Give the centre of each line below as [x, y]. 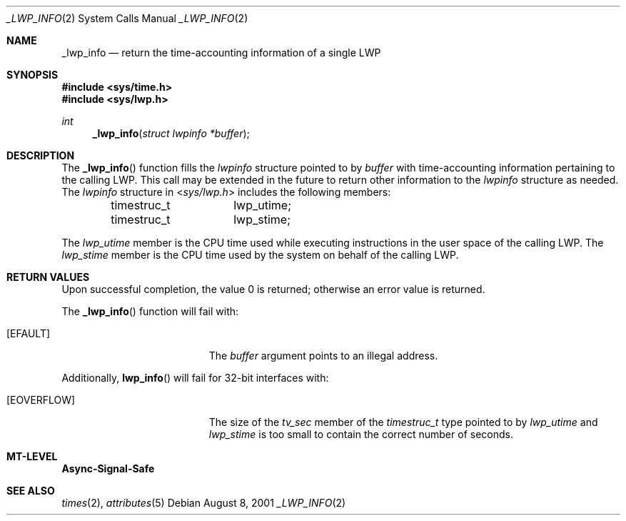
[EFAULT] [29, 333]
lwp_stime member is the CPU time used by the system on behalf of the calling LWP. [260, 255]
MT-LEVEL [32, 456]
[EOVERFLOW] [41, 400]
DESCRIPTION [41, 155]
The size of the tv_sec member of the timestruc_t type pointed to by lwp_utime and [403, 422]
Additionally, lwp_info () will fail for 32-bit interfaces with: [195, 378]
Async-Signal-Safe [108, 468]
